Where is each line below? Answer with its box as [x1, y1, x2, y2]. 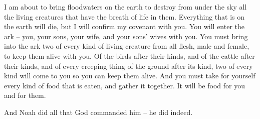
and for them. [4, 90, 46, 100]
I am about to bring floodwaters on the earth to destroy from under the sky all [4, 2, 247, 12]
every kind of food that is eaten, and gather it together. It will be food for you [4, 80, 245, 90]
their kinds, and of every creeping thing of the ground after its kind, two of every [4, 60, 253, 71]
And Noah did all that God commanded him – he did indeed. [4, 106, 193, 117]
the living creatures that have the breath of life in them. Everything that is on [4, 11, 245, 22]
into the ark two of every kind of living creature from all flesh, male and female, [4, 41, 249, 51]
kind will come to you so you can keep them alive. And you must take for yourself [4, 70, 255, 81]
